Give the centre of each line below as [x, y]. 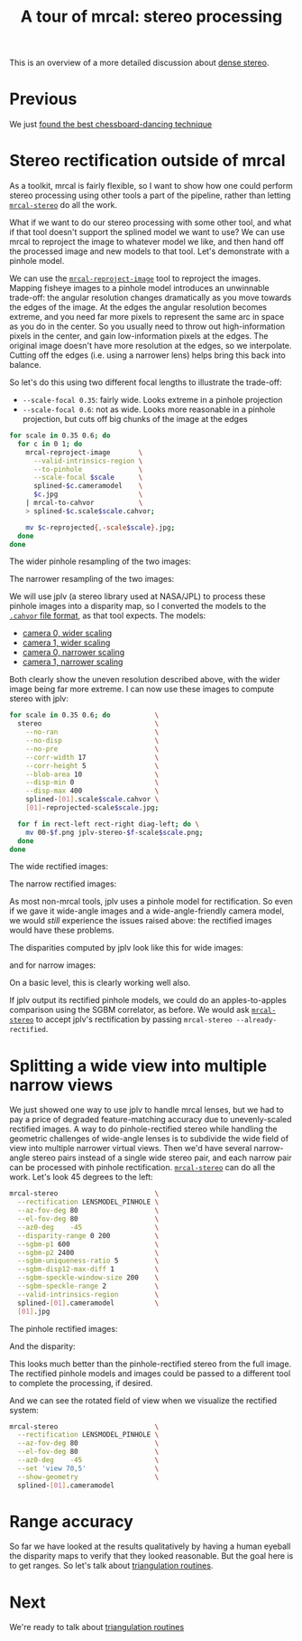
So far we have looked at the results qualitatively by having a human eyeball [150, 1546]
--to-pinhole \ [88, 469]
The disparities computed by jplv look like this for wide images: [126, 948]
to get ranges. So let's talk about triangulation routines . [111, 1566]
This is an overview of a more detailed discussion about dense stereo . [139, 63]
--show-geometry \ [88, 1477]
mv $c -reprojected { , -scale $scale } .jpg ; [101, 527]
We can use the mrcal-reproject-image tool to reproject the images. [135, 278]
